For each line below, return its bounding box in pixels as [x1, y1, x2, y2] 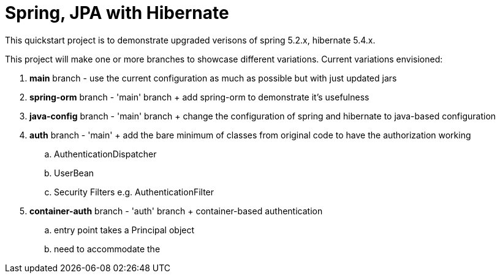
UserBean [54, 167, 94, 178]
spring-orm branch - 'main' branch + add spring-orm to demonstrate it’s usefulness [29, 91, 369, 102]
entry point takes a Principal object [54, 224, 195, 235]
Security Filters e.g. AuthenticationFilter [54, 186, 214, 197]
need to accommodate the [54, 243, 161, 254]
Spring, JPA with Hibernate [5, 2, 229, 23]
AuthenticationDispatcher [54, 148, 157, 159]
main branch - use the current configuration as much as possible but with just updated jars [29, 72, 397, 83]
